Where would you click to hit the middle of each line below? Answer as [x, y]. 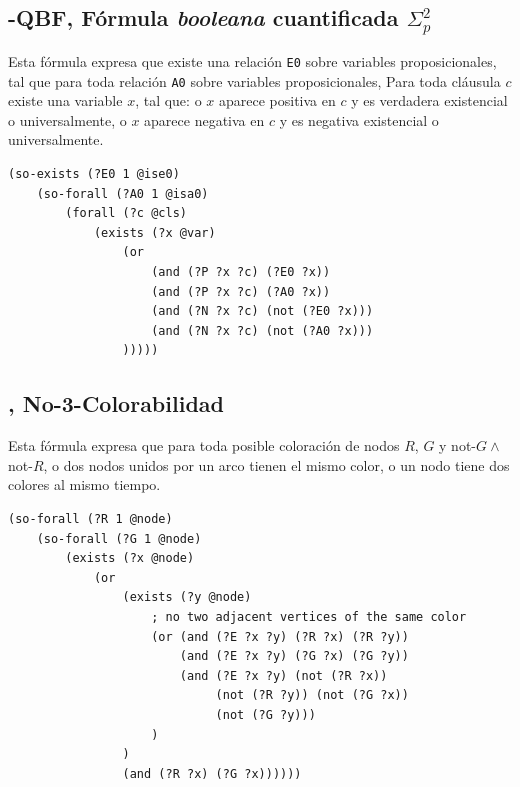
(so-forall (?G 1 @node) [119, 538]
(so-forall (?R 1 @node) [90, 519]
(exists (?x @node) [130, 558]
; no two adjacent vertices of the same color [309, 616]
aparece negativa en [204, 119]
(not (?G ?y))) [265, 714]
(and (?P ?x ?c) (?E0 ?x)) [241, 272]
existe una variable [65, 100]
